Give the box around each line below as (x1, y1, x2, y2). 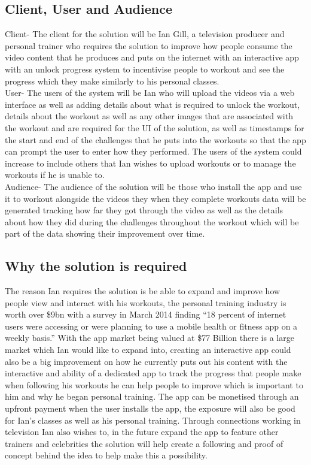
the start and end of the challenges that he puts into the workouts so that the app (5, 133, 306, 146)
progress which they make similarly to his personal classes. (5, 74, 219, 87)
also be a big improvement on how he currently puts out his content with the (5, 355, 288, 367)
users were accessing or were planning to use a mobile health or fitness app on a (5, 319, 298, 332)
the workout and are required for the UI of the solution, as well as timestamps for (5, 121, 304, 134)
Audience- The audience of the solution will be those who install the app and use (5, 180, 302, 192)
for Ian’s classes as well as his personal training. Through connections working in (5, 413, 301, 426)
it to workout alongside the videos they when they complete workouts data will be (5, 192, 306, 204)
